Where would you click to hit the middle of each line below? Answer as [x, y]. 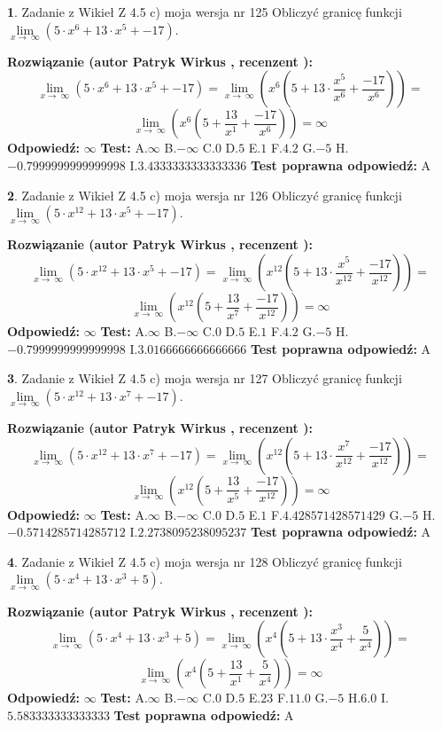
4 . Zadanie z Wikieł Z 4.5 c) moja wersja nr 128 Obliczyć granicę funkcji [205, 561]
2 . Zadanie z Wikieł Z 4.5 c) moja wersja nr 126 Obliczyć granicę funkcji [205, 195]
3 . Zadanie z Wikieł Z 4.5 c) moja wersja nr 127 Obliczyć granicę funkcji [205, 378]
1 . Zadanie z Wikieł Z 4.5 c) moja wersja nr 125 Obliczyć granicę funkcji [205, 12]
